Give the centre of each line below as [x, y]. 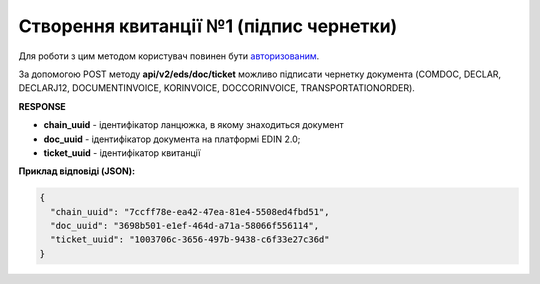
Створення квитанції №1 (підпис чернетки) [208, 26]
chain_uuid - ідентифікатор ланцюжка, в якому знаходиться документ [193, 125]
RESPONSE [42, 106]
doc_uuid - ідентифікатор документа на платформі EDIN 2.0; [172, 139]
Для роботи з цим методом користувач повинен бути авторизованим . [169, 56]
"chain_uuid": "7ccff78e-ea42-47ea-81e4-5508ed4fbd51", [190, 211]
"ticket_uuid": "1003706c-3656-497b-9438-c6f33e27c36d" [190, 239]
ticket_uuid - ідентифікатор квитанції [122, 152]
